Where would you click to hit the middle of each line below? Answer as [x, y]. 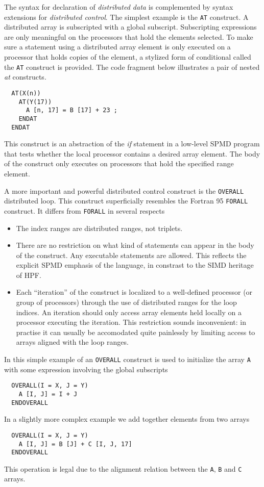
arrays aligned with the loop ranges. [72, 342]
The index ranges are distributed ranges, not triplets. [99, 228]
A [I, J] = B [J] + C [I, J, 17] [75, 444]
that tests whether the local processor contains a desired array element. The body [132, 153]
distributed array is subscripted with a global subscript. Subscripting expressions [130, 27]
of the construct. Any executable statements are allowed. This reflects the [131, 255]
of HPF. [29, 275]
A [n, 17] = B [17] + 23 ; [71, 110]
